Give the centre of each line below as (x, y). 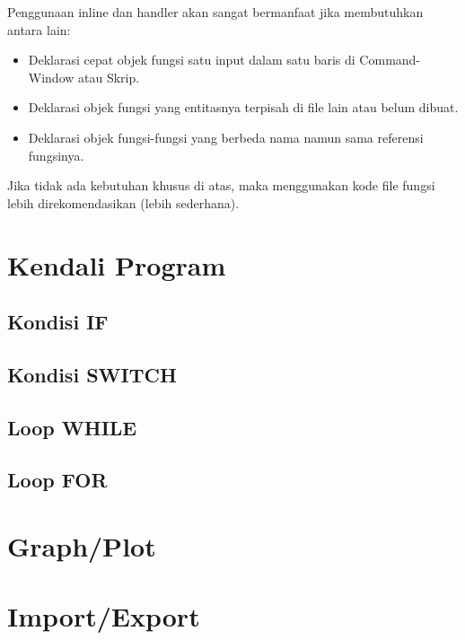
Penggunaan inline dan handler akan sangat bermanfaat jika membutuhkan (215, 12)
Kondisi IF (58, 322)
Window (51, 77)
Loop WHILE (72, 427)
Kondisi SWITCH (92, 374)
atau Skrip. (109, 77)
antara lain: (39, 29)
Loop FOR (57, 480)
